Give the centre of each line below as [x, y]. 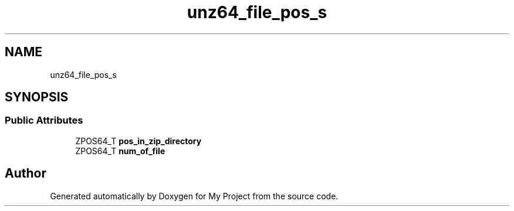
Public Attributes [44, 120]
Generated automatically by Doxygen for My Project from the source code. [194, 196]
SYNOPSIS [37, 97]
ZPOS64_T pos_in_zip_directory [138, 141]
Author [26, 173]
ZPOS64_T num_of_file [120, 151]
